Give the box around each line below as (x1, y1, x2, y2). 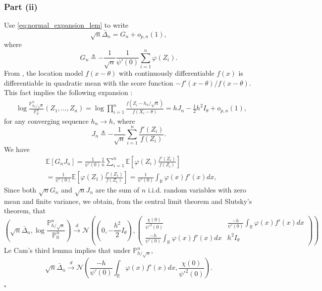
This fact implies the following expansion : (4, 87, 133, 97)
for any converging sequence (4, 115, 89, 126)
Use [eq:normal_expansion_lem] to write (4, 20, 129, 30)
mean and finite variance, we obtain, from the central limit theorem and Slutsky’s (4, 195, 252, 206)
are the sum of (95, 185, 140, 195)
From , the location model (4, 68, 83, 78)
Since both (4, 185, 36, 195)
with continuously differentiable (119, 68, 215, 78)
